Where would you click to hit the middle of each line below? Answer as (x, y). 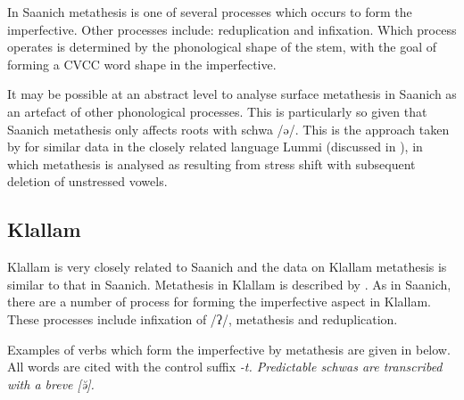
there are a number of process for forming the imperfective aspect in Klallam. (219, 302)
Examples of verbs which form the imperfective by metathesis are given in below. (229, 349)
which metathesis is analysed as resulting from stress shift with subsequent (211, 163)
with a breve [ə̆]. (51, 384)
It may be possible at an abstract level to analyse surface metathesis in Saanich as (232, 94)
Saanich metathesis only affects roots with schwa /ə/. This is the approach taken (228, 129)
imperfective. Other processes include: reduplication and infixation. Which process (232, 29)
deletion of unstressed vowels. (87, 181)
